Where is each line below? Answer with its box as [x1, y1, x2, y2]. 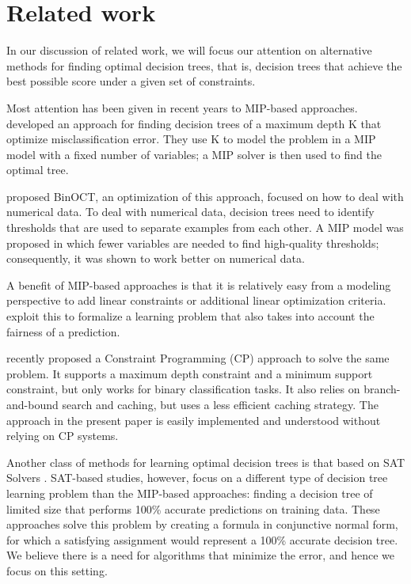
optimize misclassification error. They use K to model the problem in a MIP [6, 131, 376, 147]
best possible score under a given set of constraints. [6, 73, 256, 89]
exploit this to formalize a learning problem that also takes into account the [6, 308, 375, 324]
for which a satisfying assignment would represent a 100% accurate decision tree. [6, 531, 398, 548]
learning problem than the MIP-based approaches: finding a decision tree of [6, 484, 373, 501]
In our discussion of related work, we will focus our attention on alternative [6, 42, 372, 59]
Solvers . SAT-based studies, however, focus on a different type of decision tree [6, 469, 388, 486]
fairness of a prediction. [6, 323, 120, 339]
